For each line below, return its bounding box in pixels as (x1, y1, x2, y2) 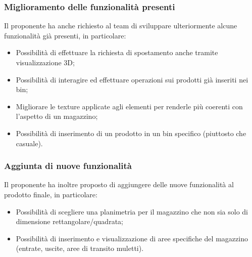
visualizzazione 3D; (16, 57, 75, 67)
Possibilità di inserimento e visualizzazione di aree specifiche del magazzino (16, 233, 248, 243)
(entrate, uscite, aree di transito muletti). (16, 243, 144, 253)
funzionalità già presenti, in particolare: (4, 30, 126, 40)
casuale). (16, 138, 43, 148)
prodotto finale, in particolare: (4, 189, 97, 199)
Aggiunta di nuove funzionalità (4, 159, 132, 172)
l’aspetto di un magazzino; (16, 111, 98, 121)
